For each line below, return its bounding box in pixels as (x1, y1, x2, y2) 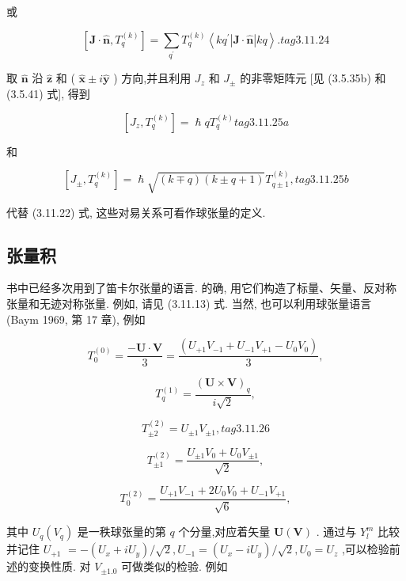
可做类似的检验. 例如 (120, 558, 228, 575)
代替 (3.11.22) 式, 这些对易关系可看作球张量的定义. (6, 203, 266, 220)
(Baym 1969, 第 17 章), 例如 (6, 310, 146, 327)
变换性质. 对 (28, 558, 91, 575)
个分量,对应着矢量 (178, 523, 271, 540)
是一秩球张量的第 (77, 523, 166, 540)
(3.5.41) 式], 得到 (6, 85, 90, 102)
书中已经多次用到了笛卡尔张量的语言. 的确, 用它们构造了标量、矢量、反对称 (6, 279, 397, 296)
